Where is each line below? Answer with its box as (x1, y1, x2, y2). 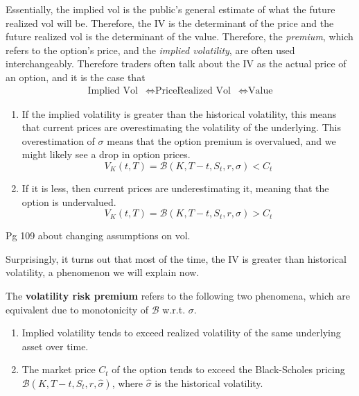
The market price (21, 362, 96, 377)
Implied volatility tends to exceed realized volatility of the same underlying (21, 325, 341, 340)
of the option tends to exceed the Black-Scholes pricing (112, 362, 345, 377)
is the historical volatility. (155, 375, 263, 390)
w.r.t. (162, 302, 186, 316)
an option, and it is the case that (6, 69, 146, 84)
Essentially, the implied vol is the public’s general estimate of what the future (6, 2, 335, 16)
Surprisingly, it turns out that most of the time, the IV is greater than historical (6, 251, 347, 266)
